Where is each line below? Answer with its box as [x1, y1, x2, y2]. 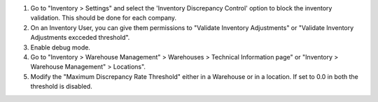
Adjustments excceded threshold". [30, 34, 130, 42]
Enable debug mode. [30, 43, 91, 52]
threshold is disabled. [30, 82, 92, 91]
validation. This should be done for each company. [30, 14, 177, 22]
